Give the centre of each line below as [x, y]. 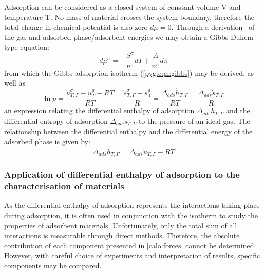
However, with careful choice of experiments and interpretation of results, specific [132, 255]
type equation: [27, 47]
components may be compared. [53, 265]
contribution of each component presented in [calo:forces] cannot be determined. [130, 245]
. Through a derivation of [213, 27]
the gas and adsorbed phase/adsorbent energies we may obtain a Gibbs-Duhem [129, 37]
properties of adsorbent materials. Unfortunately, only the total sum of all [121, 225]
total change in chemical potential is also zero [76, 27]
